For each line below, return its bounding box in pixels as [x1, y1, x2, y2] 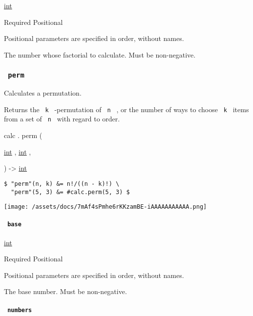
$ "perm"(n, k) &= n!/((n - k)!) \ [4, 180, 120, 187]
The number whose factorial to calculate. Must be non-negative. [4, 49, 196, 59]
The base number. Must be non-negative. [4, 286, 127, 296]
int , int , [4, 146, 31, 157]
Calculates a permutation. [4, 88, 82, 98]
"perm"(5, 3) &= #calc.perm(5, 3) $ [11, 188, 130, 196]
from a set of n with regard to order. [4, 114, 120, 124]
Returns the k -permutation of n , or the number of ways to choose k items [4, 104, 249, 114]
